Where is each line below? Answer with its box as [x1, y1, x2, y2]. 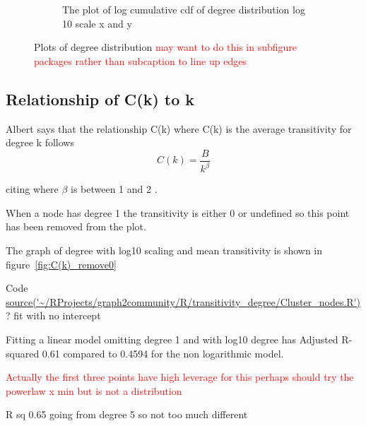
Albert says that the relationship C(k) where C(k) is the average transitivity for [6, 121, 352, 136]
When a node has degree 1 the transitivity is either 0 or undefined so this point [6, 205, 350, 220]
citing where [6, 182, 59, 196]
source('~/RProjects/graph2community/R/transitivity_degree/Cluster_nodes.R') [6, 294, 360, 309]
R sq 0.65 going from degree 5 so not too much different [6, 407, 248, 422]
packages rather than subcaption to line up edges [34, 53, 247, 68]
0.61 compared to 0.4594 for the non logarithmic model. [42, 345, 284, 360]
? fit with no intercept [6, 308, 101, 323]
